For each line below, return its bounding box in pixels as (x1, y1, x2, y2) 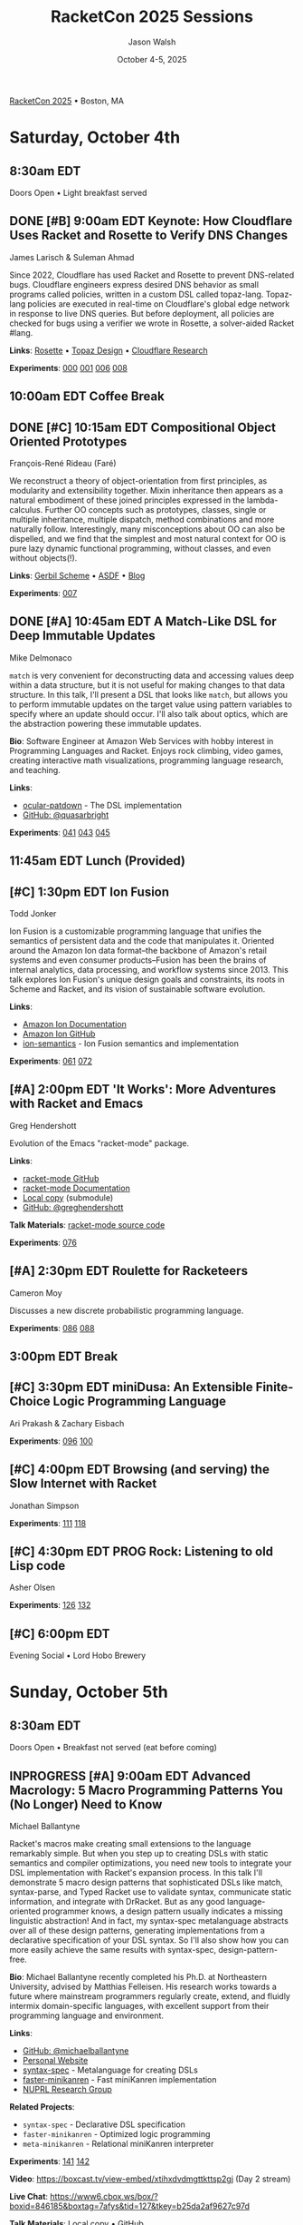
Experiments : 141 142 (9, 2156, 90, 2167)
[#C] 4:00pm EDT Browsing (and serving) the (9, 1462, 270, 1477)
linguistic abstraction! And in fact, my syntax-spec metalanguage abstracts (9, 1916, 289, 1926)
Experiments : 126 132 (9, 1600, 91, 1611)
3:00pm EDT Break (9, 1348, 118, 1364)
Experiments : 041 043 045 (9, 827, 110, 838)
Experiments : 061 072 (9, 1055, 93, 1066)
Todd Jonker (9, 907, 57, 918)
